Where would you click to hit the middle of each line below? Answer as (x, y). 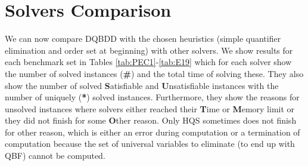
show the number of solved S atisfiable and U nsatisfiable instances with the (142, 85)
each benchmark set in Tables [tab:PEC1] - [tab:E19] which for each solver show (148, 62)
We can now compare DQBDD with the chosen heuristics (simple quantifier (143, 39)
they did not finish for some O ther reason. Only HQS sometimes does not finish (151, 120)
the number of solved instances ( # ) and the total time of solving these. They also (154, 73)
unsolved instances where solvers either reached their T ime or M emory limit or (150, 108)
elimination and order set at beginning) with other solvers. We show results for (149, 50)
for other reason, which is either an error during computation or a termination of (153, 132)
